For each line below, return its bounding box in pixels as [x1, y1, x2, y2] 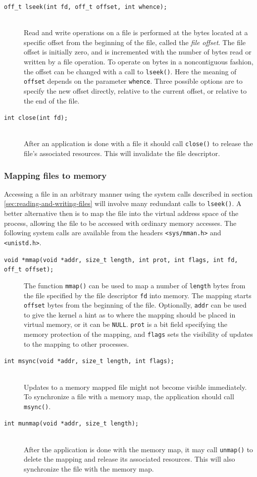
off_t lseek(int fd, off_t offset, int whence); [4, 3, 167, 10]
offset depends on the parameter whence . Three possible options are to [24, 76, 243, 86]
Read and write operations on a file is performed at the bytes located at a [24, 27, 248, 38]
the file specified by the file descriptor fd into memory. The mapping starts [24, 290, 252, 300]
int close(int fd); [4, 114, 68, 122]
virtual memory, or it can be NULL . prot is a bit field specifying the [24, 319, 228, 329]
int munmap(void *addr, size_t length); [4, 420, 139, 427]
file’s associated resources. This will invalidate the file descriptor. [24, 148, 220, 159]
